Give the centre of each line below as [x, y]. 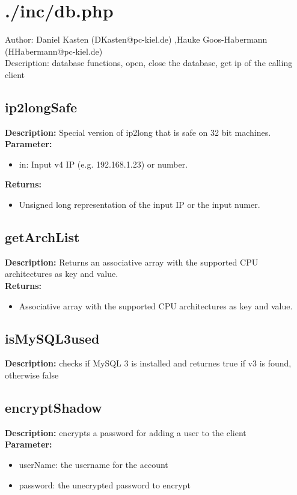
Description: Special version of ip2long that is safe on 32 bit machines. [138, 132]
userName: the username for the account [93, 465]
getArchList [42, 237]
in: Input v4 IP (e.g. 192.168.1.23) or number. [103, 164]
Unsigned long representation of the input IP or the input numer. [139, 205]
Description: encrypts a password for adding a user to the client [126, 432]
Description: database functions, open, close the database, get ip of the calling [149, 63]
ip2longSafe [41, 107]
